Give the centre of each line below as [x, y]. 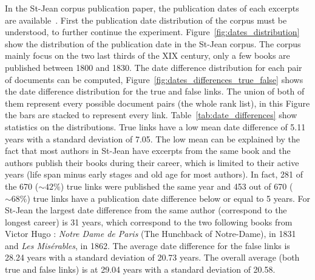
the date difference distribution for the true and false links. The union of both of [155, 91]
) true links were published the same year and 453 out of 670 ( [177, 186]
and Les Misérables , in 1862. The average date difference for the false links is [147, 245]
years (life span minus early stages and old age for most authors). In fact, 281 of [154, 174]
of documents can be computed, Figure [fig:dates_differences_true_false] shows [154, 79]
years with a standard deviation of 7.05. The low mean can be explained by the [152, 138]
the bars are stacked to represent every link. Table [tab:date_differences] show [151, 115]
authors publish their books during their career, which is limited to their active [152, 162]
